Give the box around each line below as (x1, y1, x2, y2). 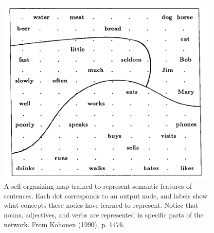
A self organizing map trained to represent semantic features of (4, 181, 192, 191)
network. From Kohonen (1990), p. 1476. (4, 219, 125, 229)
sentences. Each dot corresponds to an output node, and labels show (4, 190, 208, 200)
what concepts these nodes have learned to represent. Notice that (4, 200, 198, 210)
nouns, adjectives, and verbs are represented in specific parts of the (4, 210, 204, 219)
